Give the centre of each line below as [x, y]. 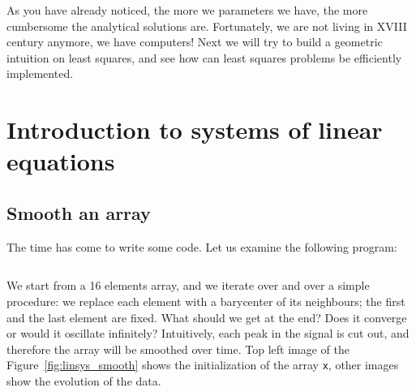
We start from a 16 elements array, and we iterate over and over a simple [188, 285]
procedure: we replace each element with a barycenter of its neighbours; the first [206, 301]
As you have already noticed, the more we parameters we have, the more [187, 10]
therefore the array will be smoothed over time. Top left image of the [178, 349]
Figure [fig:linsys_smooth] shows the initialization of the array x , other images [203, 365]
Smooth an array [79, 212]
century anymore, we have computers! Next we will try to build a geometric [195, 42]
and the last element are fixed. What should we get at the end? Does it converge [207, 317]
